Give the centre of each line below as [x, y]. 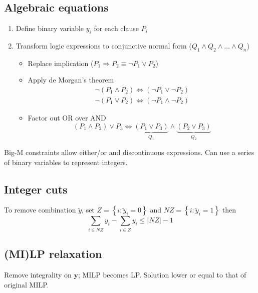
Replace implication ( [61, 63]
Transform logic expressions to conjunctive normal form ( [104, 45]
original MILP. [27, 284]
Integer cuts [36, 189]
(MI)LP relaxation [53, 254]
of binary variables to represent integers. [66, 162]
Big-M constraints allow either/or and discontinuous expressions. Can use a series [129, 152]
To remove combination [40, 210]
